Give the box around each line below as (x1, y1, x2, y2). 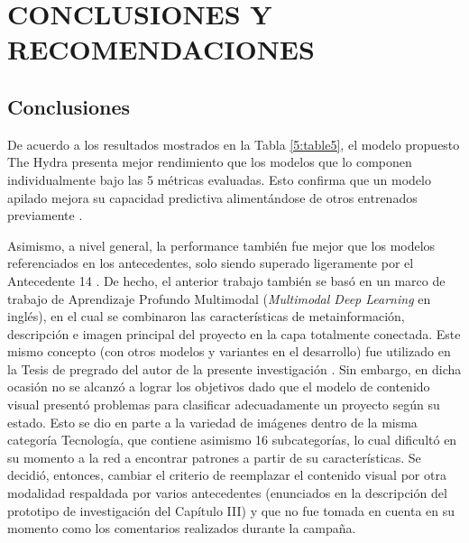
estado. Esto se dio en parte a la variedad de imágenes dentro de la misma (7, 412, 418, 431)
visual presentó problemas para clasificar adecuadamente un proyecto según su (7, 395, 440, 414)
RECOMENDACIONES (7, 31, 315, 68)
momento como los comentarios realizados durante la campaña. (7, 519, 356, 538)
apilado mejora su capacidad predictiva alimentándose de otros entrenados (7, 188, 418, 207)
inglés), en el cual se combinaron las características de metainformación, (7, 307, 405, 326)
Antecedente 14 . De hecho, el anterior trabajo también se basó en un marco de (7, 271, 446, 290)
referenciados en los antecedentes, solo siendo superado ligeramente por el (7, 253, 414, 272)
